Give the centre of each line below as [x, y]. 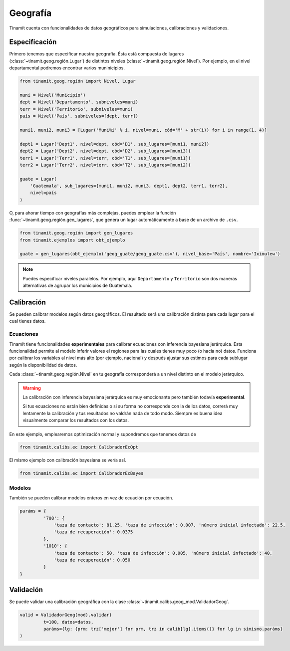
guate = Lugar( [38, 179]
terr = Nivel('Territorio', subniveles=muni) [76, 109]
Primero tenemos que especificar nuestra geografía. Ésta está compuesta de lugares [97, 54]
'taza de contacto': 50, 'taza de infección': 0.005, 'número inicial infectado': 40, [163, 553]
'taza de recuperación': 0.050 [92, 560]
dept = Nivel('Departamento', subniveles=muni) [79, 102]
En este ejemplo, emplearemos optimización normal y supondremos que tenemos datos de [103, 434]
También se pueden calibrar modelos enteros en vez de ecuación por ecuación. [91, 498]
